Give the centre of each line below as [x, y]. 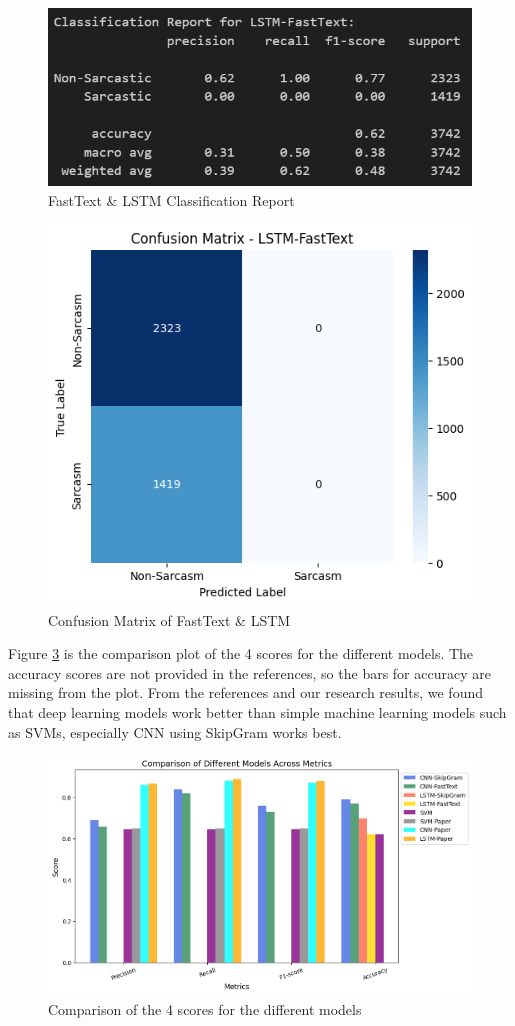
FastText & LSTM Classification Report [171, 199]
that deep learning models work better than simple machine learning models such [257, 711]
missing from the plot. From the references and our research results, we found [246, 692]
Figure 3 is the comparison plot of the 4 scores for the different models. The [241, 653]
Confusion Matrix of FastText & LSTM [169, 619]
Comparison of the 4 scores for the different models [205, 1008]
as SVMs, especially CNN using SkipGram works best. [175, 731]
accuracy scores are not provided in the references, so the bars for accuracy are [249, 672]
